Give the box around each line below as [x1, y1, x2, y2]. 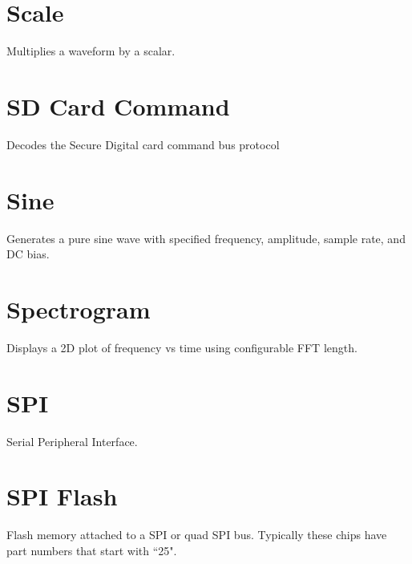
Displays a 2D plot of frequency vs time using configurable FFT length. [6, 339, 357, 355]
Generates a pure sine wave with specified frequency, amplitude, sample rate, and [6, 229, 406, 246]
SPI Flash [6, 480, 118, 513]
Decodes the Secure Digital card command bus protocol [6, 136, 280, 152]
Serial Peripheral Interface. [6, 432, 138, 449]
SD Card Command [6, 89, 230, 122]
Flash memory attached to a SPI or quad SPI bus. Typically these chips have [6, 526, 387, 543]
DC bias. [6, 245, 50, 262]
